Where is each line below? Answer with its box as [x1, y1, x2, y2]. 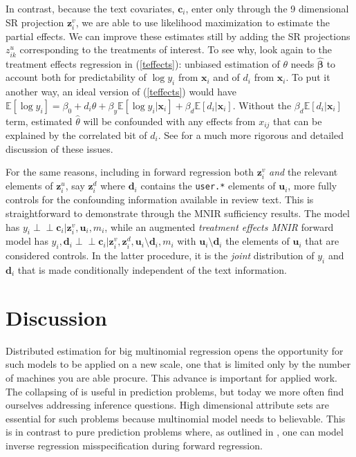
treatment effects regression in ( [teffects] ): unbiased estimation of [6, 56, 280, 71]
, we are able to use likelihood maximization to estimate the [75, 15, 330, 29]
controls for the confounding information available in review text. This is [6, 192, 314, 207]
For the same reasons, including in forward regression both [6, 165, 254, 179]
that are [305, 234, 339, 248]
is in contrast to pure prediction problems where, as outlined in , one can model [6, 425, 344, 439]
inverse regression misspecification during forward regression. [6, 438, 263, 452]
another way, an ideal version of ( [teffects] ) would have [6, 84, 236, 99]
